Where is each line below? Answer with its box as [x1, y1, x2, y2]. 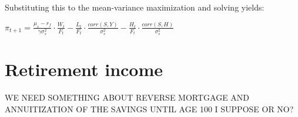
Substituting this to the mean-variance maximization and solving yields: [5, 1, 264, 13]
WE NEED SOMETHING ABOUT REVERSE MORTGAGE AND [5, 91, 250, 103]
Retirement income [5, 57, 163, 81]
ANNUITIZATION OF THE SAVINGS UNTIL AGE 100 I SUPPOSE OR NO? [5, 102, 294, 115]
